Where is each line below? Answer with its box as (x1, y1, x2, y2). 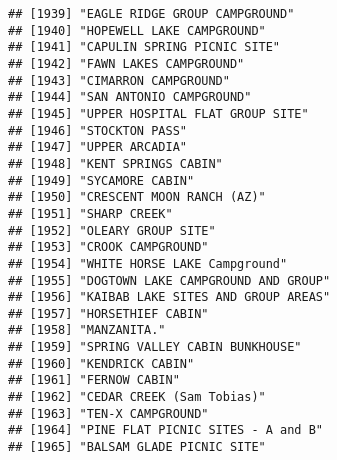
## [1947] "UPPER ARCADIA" (8, 140, 187, 155)
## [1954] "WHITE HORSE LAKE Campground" (8, 256, 288, 271)
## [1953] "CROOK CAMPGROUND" (8, 240, 209, 255)
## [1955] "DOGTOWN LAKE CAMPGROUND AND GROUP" (8, 273, 331, 288)
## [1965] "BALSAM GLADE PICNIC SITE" (8, 440, 266, 455)
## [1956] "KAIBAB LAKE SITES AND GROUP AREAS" (8, 290, 331, 305)
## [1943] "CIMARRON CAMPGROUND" (8, 73, 230, 88)
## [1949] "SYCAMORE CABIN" (8, 173, 195, 188)
